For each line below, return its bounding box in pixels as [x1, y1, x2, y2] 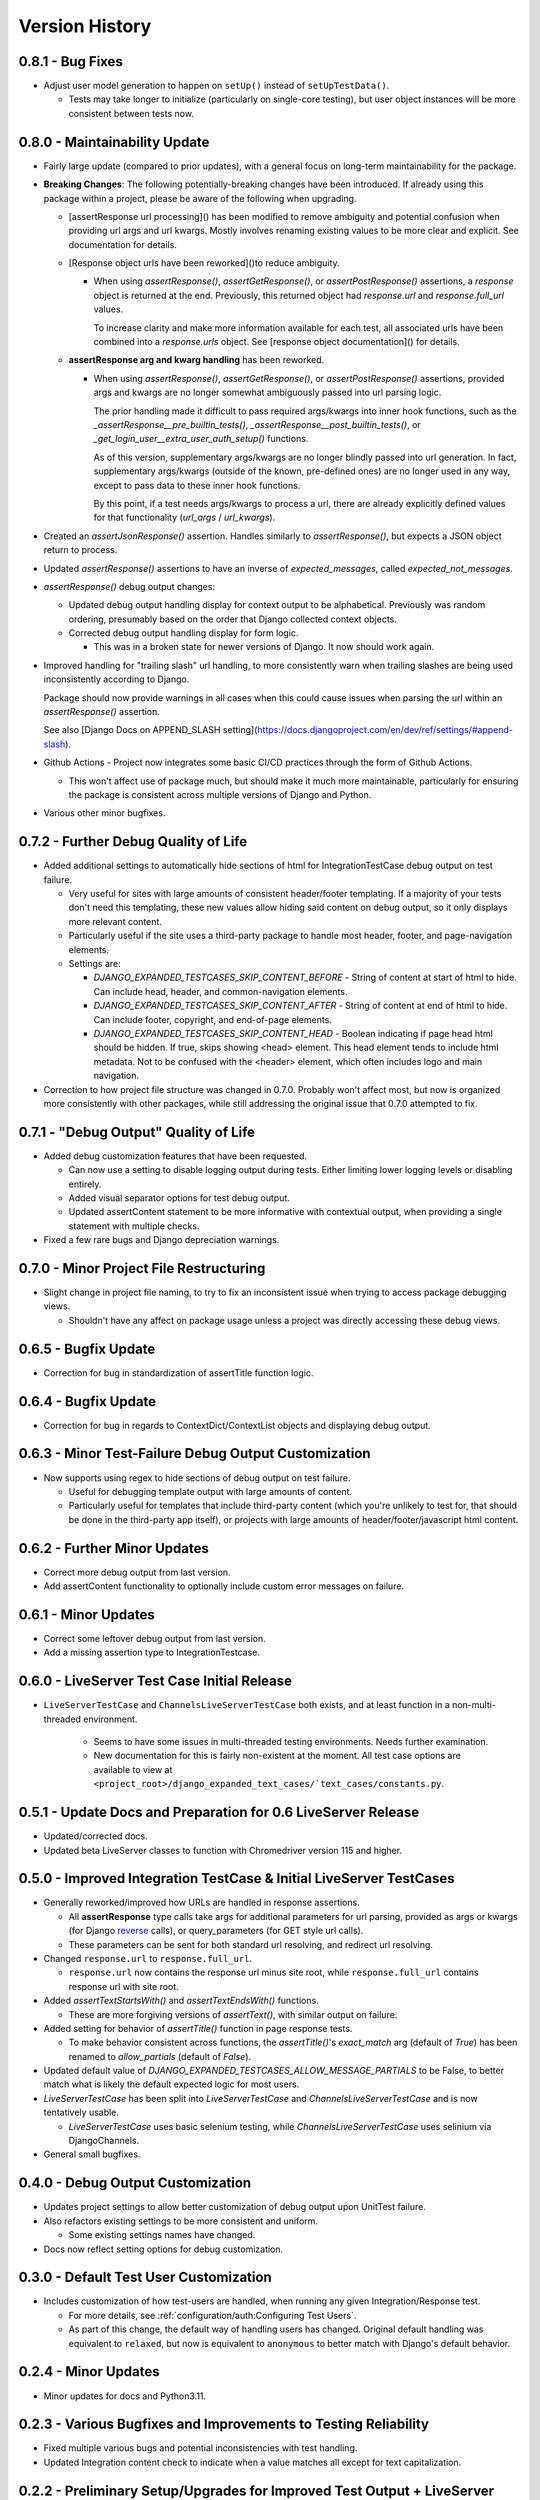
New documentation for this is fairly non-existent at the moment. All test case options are [93, 1750, 462, 1762]
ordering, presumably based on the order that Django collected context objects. [68, 613, 397, 625]
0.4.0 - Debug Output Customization [18, 2175, 252, 2192]
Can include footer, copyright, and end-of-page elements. [93, 1013, 332, 1025]
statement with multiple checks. [68, 1220, 200, 1232]
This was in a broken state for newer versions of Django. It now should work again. [93, 641, 435, 653]
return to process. [43, 544, 118, 556]
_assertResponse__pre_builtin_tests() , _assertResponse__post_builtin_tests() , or [93, 419, 422, 430]
